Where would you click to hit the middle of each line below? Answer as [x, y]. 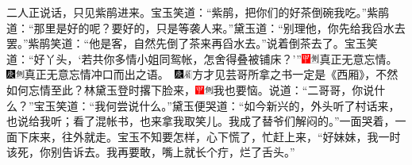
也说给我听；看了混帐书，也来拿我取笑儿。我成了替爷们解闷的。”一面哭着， [201, 121]
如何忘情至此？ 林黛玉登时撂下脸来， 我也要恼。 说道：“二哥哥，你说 [191, 89]
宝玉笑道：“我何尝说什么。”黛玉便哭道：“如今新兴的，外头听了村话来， [217, 105]
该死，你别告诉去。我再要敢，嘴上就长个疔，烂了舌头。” [151, 152]
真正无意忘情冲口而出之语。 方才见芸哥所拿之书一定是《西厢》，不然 [211, 74]
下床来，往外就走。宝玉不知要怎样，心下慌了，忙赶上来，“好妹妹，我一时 [209, 136]
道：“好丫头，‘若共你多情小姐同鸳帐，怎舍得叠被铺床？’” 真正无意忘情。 [199, 58]
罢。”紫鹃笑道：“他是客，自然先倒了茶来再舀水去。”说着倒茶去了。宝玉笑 [192, 43]
